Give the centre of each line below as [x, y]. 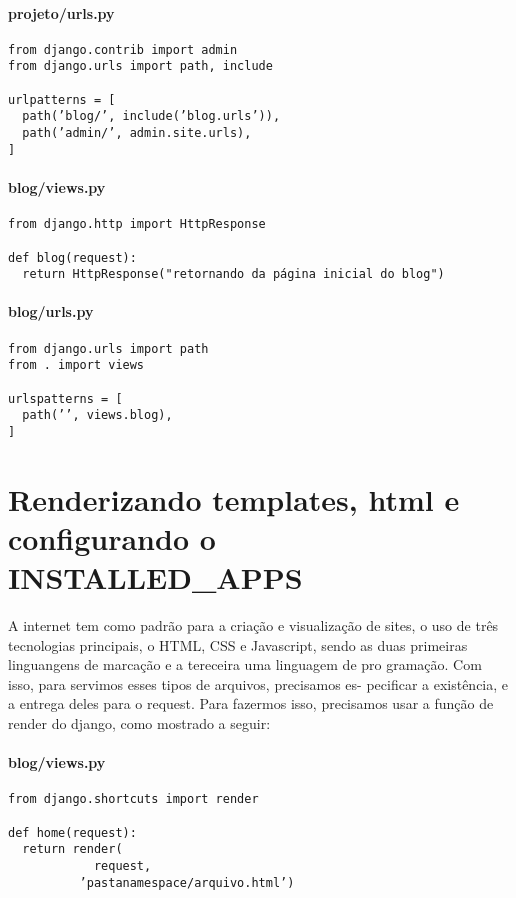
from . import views [76, 365]
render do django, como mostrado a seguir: [139, 723]
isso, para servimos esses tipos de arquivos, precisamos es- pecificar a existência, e [258, 683]
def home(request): [72, 832]
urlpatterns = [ [62, 99]
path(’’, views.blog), [97, 415]
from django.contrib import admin [123, 49]
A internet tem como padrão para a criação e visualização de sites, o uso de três [253, 625]
